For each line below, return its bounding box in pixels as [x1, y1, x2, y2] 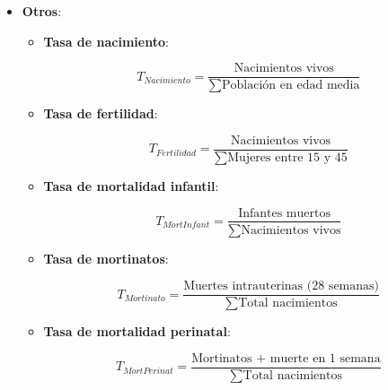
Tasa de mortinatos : [43, 248, 169, 267]
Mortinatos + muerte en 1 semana [191, 351, 381, 365]
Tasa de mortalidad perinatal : [43, 322, 231, 341]
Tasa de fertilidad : [43, 104, 158, 123]
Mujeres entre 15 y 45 [227, 151, 348, 164]
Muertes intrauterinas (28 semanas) [183, 280, 380, 293]
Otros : [22, 2, 62, 20]
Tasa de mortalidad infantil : [43, 176, 219, 195]
